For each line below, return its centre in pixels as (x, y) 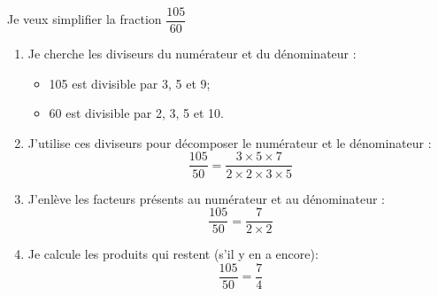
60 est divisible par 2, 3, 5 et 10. (136, 113)
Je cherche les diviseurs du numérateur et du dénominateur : (192, 54)
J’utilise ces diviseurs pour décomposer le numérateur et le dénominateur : (230, 142)
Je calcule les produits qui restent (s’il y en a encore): (173, 254)
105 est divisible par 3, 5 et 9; (130, 83)
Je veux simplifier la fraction (85, 19)
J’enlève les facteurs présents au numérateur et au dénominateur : (206, 198)
